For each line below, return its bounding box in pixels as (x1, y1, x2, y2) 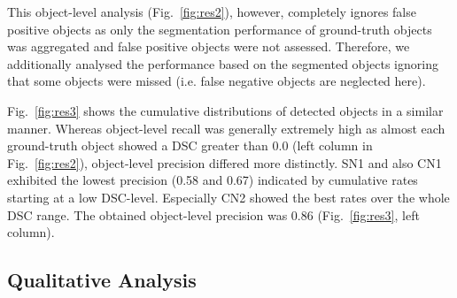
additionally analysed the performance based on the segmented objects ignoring (7, 54, 438, 73)
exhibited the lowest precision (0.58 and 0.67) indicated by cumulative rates (7, 171, 418, 189)
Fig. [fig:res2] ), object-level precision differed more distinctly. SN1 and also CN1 (7, 153, 442, 172)
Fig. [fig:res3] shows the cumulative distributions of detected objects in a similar (7, 101, 444, 119)
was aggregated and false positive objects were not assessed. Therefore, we (7, 37, 410, 56)
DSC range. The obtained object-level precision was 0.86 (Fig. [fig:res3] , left (7, 205, 420, 224)
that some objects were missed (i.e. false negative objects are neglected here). (7, 72, 426, 90)
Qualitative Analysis (7, 266, 197, 294)
